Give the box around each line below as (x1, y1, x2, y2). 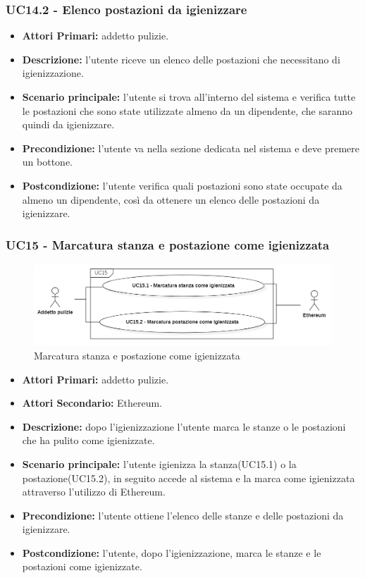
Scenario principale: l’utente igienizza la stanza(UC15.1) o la (22, 456, 297, 471)
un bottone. (22, 154, 73, 169)
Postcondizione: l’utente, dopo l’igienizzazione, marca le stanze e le (22, 545, 321, 560)
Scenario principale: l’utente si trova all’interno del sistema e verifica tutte (22, 90, 356, 104)
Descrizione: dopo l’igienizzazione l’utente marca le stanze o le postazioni (22, 419, 346, 433)
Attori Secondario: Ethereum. (22, 395, 163, 410)
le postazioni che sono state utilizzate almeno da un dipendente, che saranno (22, 103, 352, 118)
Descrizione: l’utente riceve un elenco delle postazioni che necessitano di (22, 51, 340, 66)
